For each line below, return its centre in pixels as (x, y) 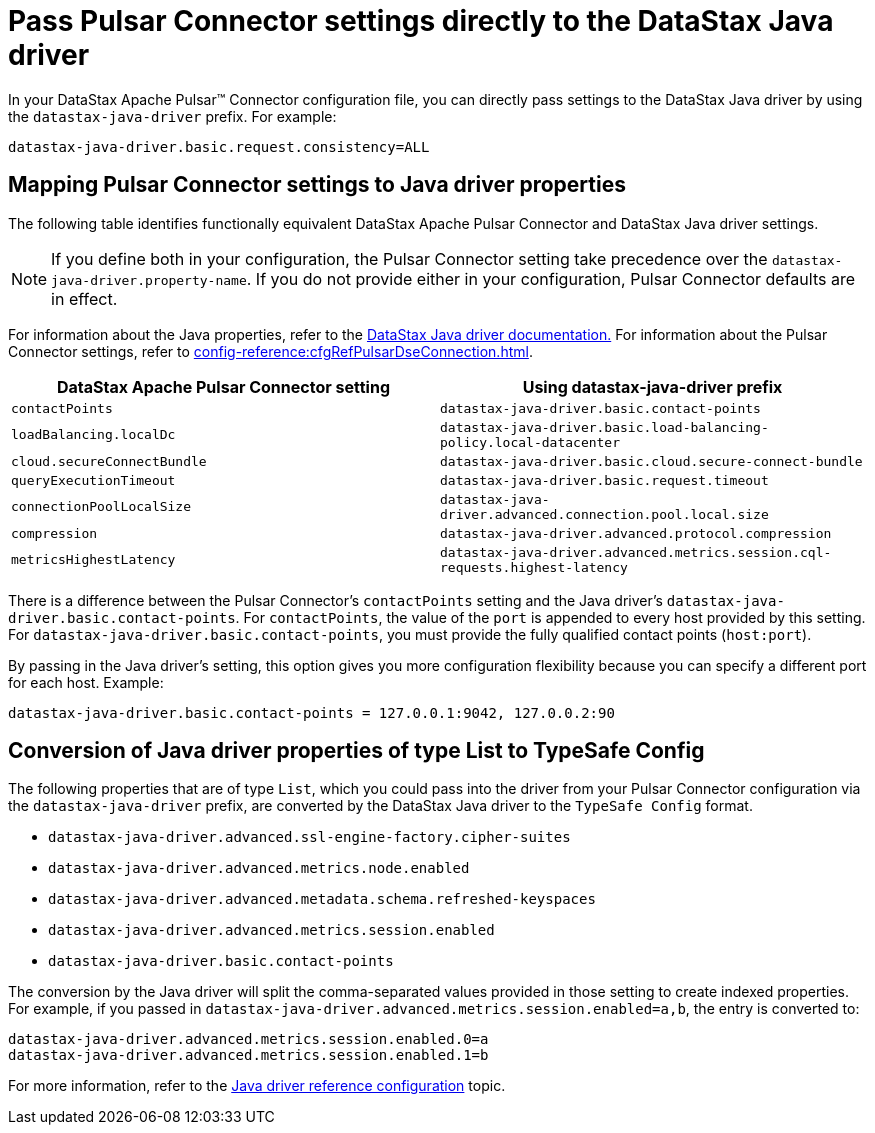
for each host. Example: (86, 682)
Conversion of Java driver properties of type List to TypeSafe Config (356, 751)
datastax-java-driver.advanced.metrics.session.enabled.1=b (248, 1055)
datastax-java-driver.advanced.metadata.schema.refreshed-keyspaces (322, 899)
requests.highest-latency (534, 567)
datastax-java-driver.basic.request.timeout (604, 480)
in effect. (84, 298)
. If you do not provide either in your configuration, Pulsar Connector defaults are (550, 278)
